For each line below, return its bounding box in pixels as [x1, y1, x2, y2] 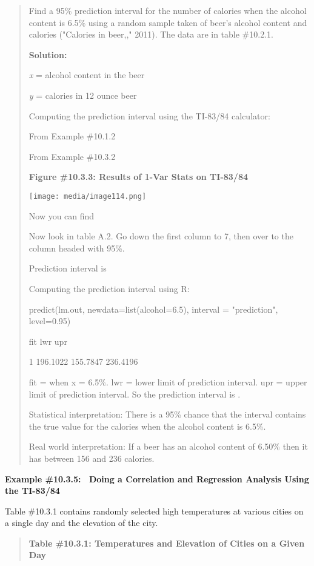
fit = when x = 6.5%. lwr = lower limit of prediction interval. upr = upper [28, 375, 307, 388]
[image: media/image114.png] [28, 191, 147, 201]
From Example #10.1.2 [28, 130, 116, 142]
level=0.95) [28, 315, 71, 327]
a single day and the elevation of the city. [5, 516, 158, 529]
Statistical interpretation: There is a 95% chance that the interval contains [28, 408, 306, 421]
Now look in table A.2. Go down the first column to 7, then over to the [28, 230, 293, 242]
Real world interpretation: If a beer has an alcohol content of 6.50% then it [28, 440, 308, 453]
